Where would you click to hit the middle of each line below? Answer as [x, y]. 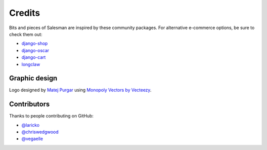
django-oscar [35, 50]
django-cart [34, 57]
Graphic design [33, 78]
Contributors [29, 104]
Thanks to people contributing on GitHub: [51, 116]
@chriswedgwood [40, 132]
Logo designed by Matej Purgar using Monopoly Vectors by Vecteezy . [80, 90]
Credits [25, 13]
